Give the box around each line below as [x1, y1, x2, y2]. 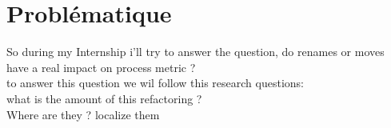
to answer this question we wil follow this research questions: [6, 74, 305, 91]
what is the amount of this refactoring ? [6, 90, 202, 106]
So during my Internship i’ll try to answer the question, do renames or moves [6, 43, 385, 60]
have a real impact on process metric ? [6, 58, 196, 75]
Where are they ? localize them [6, 106, 160, 122]
